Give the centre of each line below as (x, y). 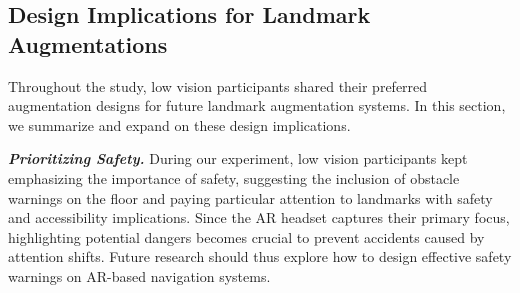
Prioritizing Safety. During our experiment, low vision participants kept (238, 158)
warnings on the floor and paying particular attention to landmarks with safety (250, 197)
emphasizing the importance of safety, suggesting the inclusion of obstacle (234, 177)
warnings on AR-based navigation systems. (139, 275)
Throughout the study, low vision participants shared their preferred (218, 85)
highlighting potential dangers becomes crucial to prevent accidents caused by (246, 236)
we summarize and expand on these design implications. (179, 124)
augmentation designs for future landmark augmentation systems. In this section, (257, 105)
